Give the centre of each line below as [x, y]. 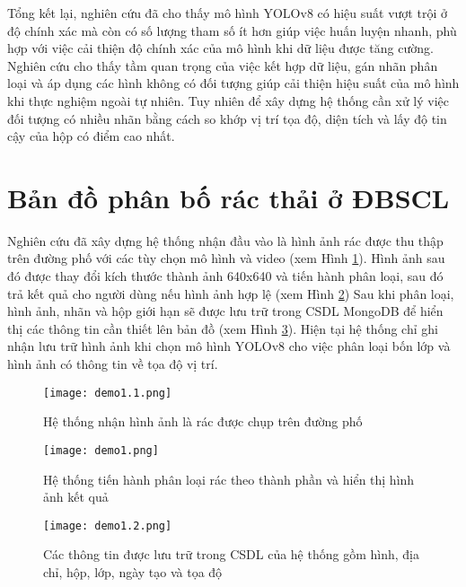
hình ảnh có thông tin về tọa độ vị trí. [113, 364]
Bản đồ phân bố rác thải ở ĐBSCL [229, 197]
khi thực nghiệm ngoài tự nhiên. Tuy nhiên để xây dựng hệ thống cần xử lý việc [228, 100]
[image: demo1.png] [101, 450]
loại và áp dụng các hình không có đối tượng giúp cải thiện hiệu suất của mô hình [233, 83]
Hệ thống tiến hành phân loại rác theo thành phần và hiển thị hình [229, 479]
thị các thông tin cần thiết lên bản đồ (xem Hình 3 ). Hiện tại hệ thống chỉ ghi [223, 328]
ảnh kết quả [76, 497]
